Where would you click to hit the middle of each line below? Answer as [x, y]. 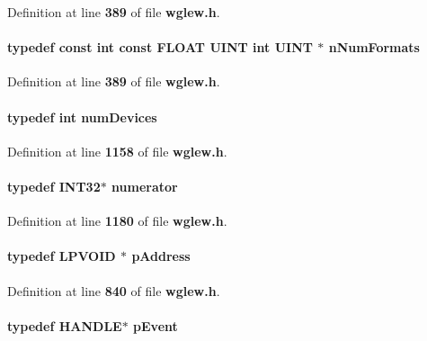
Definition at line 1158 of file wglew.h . [117, 151]
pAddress [161, 256]
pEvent [156, 325]
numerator [145, 186]
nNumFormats [374, 47]
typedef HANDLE [65, 325]
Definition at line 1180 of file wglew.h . [117, 221]
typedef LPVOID [62, 256]
